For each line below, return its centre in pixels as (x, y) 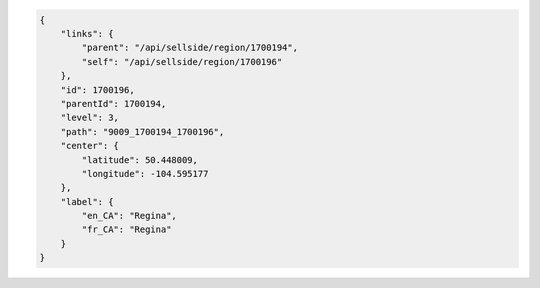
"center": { (90, 146)
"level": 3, (90, 118)
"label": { (87, 201)
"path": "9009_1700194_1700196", (142, 131)
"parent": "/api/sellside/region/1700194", (190, 48)
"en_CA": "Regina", (129, 216)
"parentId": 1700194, (113, 103)
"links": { (87, 33)
